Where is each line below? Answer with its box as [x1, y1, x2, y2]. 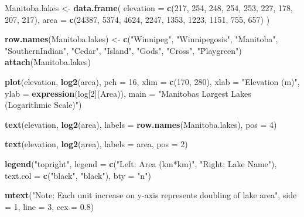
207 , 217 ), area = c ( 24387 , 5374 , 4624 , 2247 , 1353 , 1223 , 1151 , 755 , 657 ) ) [5, 13, 270, 25]
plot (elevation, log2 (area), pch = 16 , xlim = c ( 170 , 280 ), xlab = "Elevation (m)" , [5, 75, 300, 87]
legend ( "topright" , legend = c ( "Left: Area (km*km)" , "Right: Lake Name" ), [5, 157, 277, 169]
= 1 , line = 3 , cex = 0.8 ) [5, 200, 94, 212]
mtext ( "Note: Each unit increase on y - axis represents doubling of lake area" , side [5, 189, 297, 201]
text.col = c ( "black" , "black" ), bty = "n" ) [5, 169, 151, 181]
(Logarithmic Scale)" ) [5, 99, 82, 111]
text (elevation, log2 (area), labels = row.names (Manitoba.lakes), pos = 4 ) [5, 118, 277, 130]
